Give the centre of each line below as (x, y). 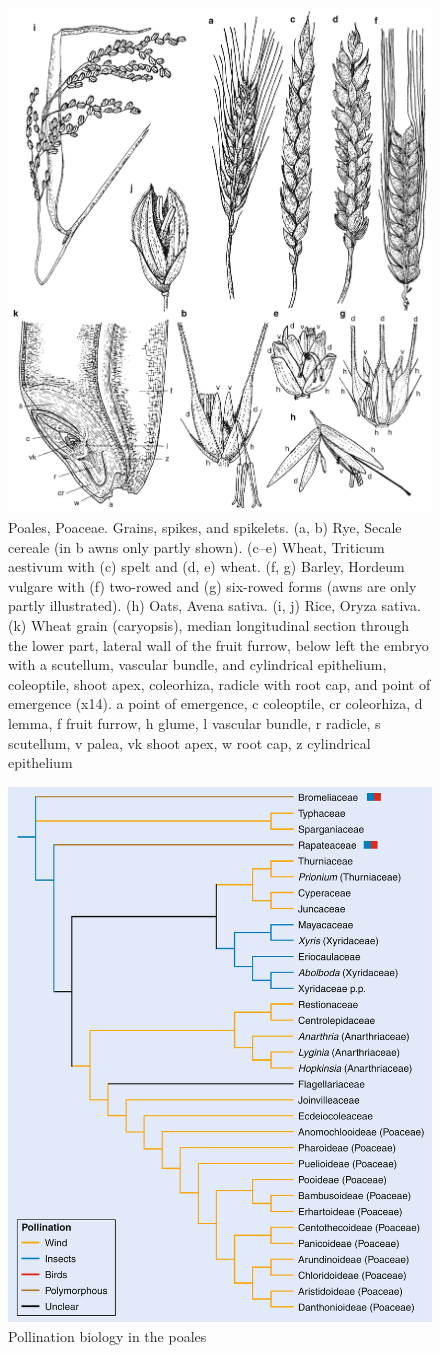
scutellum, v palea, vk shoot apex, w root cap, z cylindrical (189, 742)
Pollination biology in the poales (107, 1335)
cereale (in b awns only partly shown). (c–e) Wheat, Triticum (196, 546)
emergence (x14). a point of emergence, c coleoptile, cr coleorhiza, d (215, 703)
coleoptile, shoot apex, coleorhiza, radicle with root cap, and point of (219, 683)
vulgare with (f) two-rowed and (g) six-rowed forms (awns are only (212, 585)
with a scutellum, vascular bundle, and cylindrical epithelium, (197, 664)
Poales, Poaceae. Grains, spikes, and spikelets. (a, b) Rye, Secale (205, 527)
